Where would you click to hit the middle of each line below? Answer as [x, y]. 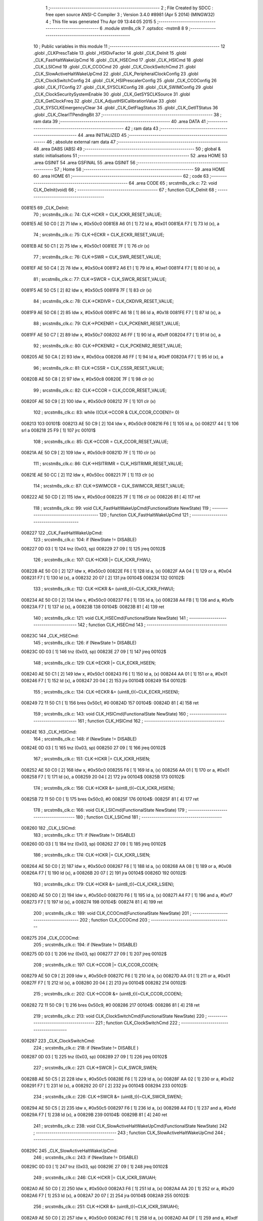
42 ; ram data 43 [141, 128]
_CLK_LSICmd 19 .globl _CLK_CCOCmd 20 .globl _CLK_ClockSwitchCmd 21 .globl [114, 67]
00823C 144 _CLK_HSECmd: [50, 636]
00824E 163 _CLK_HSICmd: [49, 732]
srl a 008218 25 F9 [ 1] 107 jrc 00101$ [58, 430]
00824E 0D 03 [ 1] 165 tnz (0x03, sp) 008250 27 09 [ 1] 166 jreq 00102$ [94, 748]
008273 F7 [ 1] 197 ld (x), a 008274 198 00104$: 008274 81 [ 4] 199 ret [92, 902]
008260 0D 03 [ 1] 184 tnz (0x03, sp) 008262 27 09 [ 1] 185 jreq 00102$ [94, 844]
